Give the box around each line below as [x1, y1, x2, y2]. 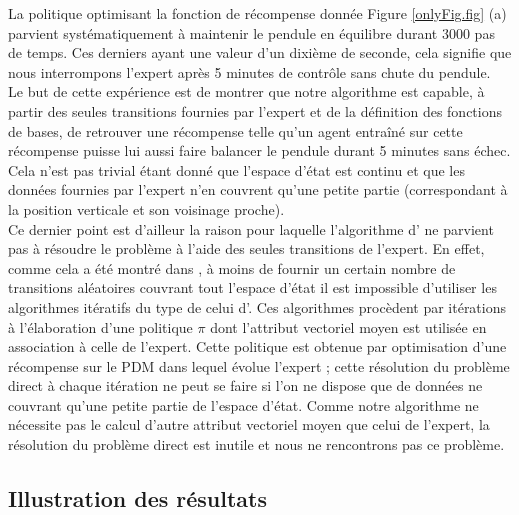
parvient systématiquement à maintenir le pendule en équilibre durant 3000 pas [8, 22, 495, 43]
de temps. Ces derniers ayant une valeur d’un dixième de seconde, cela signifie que [8, 42, 512, 63]
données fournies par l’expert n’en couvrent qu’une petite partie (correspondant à [8, 179, 508, 200]
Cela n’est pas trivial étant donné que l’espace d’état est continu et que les [8, 159, 465, 180]
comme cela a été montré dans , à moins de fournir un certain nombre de [8, 257, 456, 278]
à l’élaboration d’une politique [8, 316, 193, 337]
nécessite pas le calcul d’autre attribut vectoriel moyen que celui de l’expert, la [8, 414, 490, 435]
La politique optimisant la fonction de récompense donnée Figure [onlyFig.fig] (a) [8, 3, 507, 23]
